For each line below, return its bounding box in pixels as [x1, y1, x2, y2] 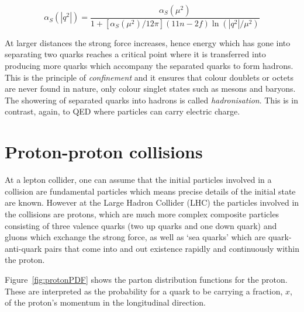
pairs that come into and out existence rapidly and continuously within [44, 242, 300, 254]
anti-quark [5, 242, 42, 254]
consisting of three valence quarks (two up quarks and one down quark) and [5, 219, 277, 231]
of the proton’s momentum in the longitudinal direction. [5, 296, 206, 308]
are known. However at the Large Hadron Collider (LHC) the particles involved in [5, 196, 299, 209]
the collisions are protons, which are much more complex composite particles [5, 207, 279, 220]
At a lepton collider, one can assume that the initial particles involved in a [5, 174, 272, 186]
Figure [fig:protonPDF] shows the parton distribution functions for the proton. [5, 273, 288, 285]
